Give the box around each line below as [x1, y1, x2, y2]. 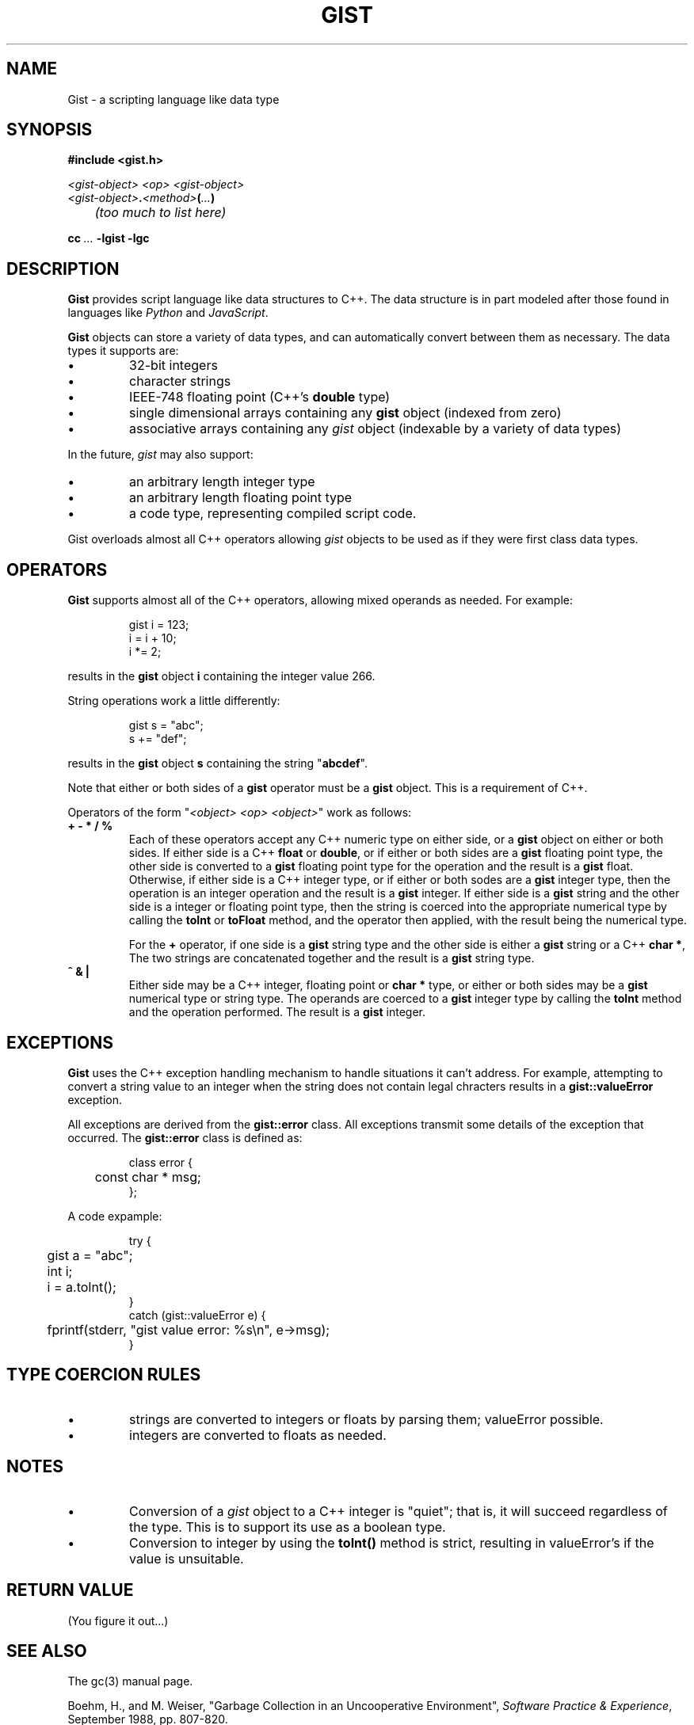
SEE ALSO [6, 1640, 87, 1661]
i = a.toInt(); [47, 1278, 116, 1295]
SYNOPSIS [6, 120, 93, 140]
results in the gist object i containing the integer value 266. [67, 669, 376, 684]
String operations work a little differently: [67, 694, 280, 708]
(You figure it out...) [67, 1613, 169, 1628]
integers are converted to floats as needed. [129, 1426, 387, 1443]
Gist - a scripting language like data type [67, 92, 280, 106]
